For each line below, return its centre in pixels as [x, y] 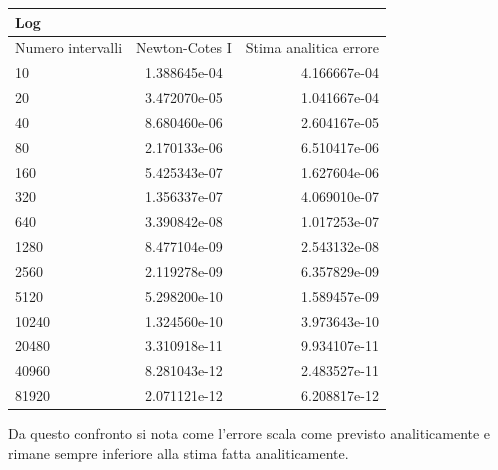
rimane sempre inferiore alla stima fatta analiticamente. [178, 452]
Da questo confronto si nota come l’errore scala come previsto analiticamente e [249, 433]
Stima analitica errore [312, 47]
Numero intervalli [69, 47]
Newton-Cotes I [184, 47]
